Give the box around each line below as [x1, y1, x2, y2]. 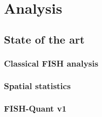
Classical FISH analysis [4, 57, 99, 70]
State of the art [4, 31, 85, 47]
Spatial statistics [4, 79, 71, 92]
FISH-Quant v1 [4, 102, 67, 114]
